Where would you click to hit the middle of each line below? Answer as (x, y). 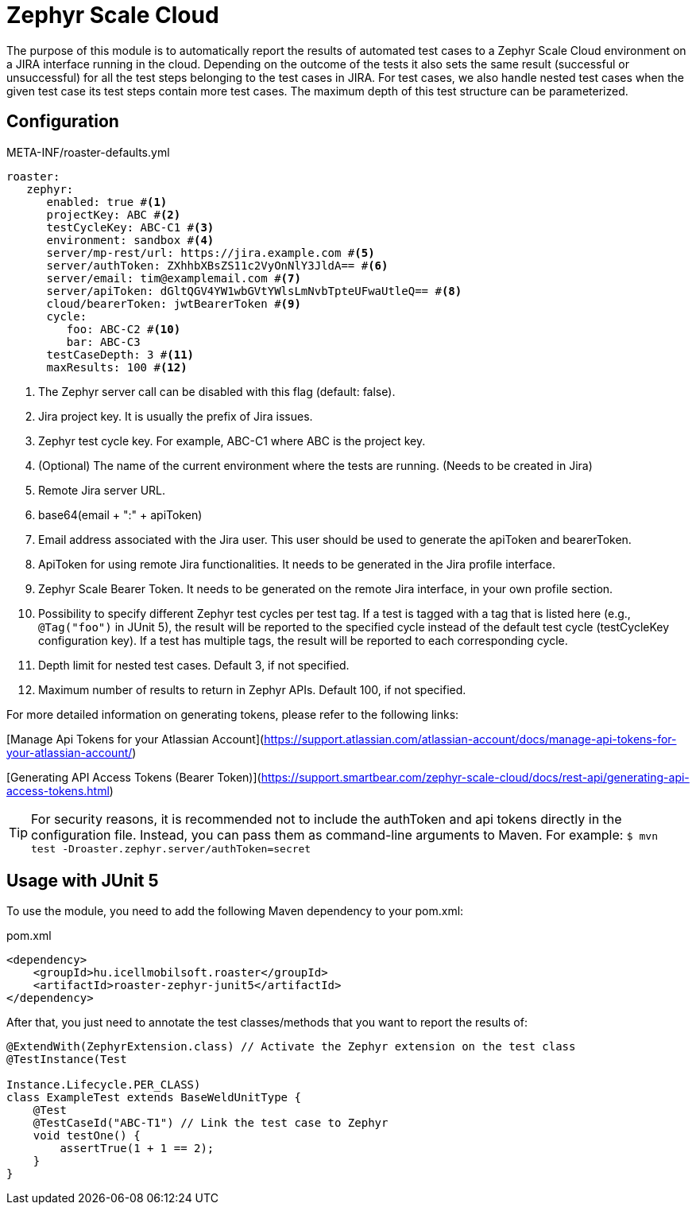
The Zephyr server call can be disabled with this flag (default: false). (217, 391)
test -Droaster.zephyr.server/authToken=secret (171, 848)
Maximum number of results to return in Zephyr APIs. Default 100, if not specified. (252, 689)
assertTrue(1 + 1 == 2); (137, 1149)
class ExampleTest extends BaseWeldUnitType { (154, 1098)
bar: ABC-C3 (103, 342)
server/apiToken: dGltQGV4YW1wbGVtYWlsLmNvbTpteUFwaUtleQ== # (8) (254, 291)
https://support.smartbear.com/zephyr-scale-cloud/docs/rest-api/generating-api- (475, 777)
